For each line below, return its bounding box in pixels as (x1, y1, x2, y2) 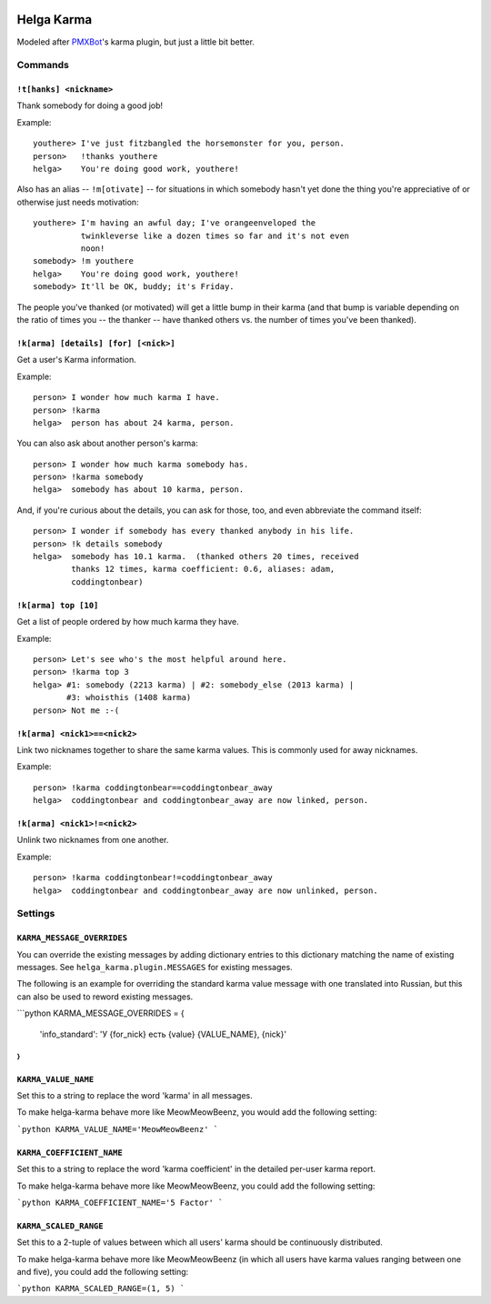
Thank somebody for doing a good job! (16, 100, 164, 111)
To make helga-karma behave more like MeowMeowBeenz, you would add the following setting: (16, 1107, 377, 1118)
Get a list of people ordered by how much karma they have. (16, 617, 240, 627)
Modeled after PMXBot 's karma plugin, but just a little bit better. (16, 36, 255, 47)
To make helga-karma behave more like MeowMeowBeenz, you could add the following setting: (16, 1180, 376, 1191)
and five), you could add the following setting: (16, 1267, 189, 1278)
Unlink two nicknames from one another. (16, 835, 169, 846)
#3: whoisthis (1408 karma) (66, 692, 192, 703)
